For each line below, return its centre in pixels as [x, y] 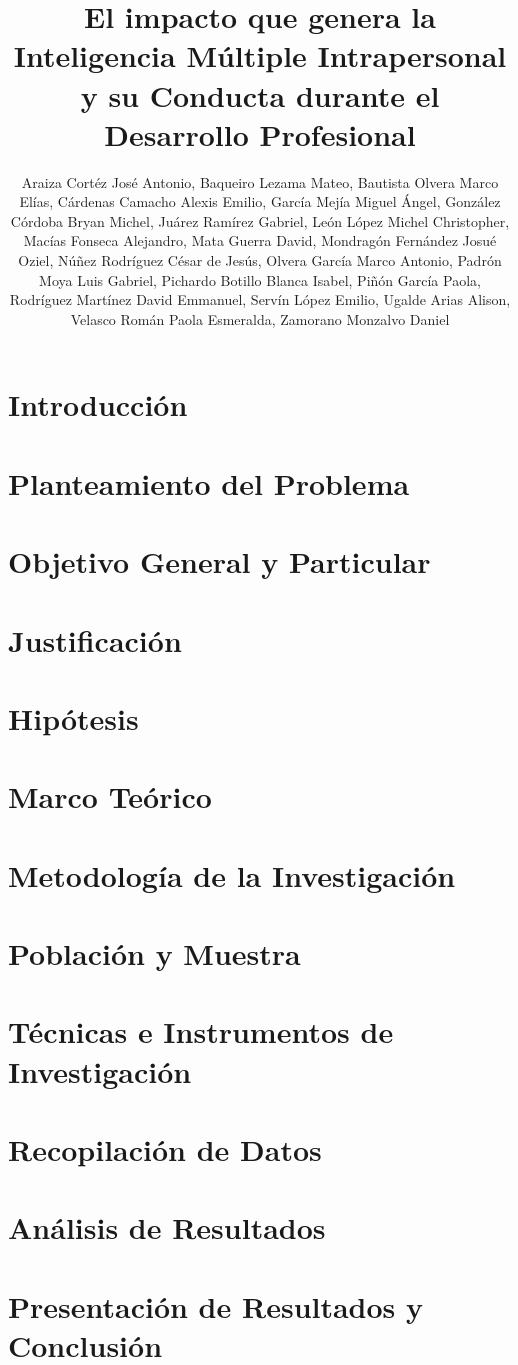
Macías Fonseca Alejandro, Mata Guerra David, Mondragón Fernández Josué [260, 240]
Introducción [98, 404]
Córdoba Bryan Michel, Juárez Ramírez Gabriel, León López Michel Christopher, [260, 220]
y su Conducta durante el [260, 94]
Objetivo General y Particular [219, 561]
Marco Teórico [110, 796]
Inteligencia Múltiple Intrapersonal [260, 55]
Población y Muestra [154, 953]
